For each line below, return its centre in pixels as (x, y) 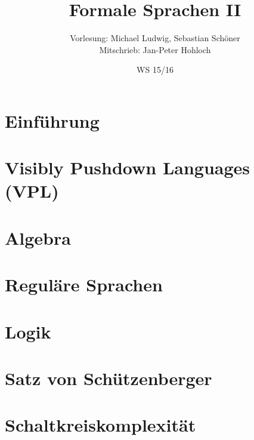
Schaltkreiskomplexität (100, 425)
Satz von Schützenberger (109, 378)
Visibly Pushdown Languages (128, 167)
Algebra (38, 237)
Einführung (52, 120)
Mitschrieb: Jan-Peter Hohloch (155, 49)
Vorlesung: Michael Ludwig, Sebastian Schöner (155, 38)
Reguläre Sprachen (84, 284)
